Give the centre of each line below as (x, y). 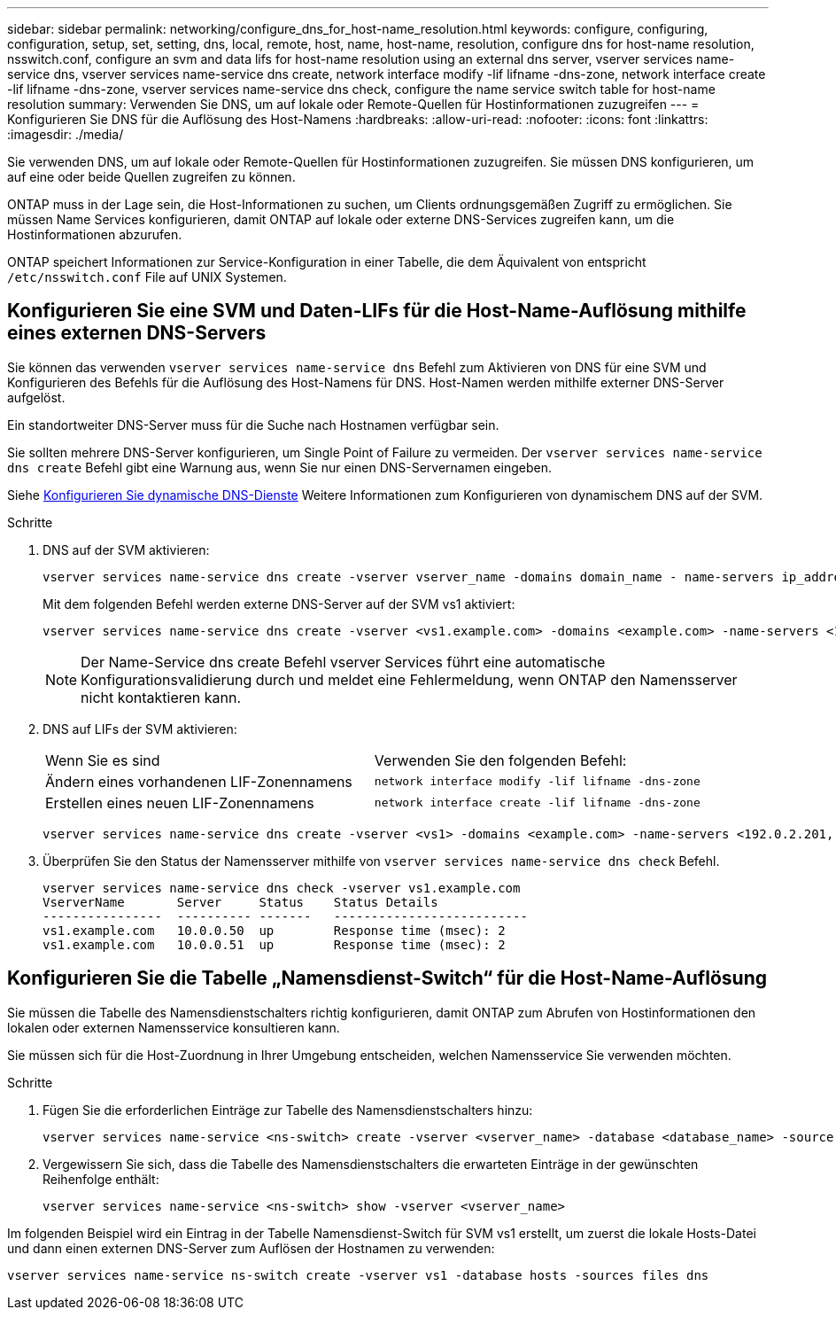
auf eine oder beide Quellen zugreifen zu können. (151, 177)
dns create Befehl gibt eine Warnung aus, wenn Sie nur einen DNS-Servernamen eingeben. (279, 467)
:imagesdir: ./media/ (66, 134)
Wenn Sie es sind (103, 760)
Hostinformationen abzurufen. (95, 234)
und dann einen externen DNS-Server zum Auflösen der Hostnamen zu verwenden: (251, 1248)
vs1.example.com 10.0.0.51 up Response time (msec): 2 (274, 944)
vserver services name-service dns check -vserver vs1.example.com (282, 888)
